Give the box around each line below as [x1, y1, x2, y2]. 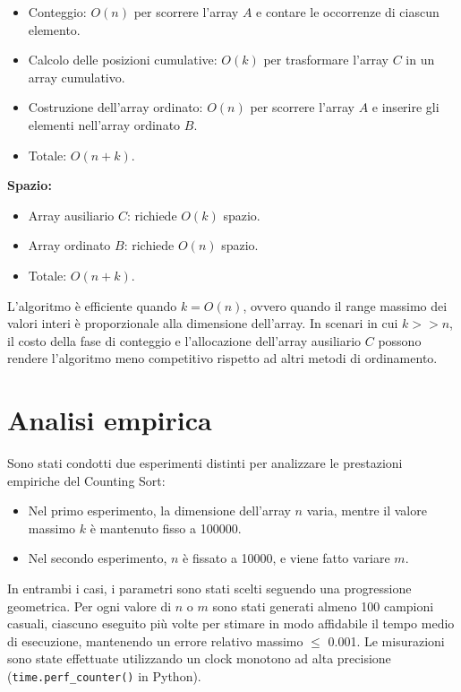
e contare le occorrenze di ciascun [256, 3, 440, 21]
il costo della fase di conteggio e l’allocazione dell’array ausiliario [7, 331, 362, 350]
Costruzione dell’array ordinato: [28, 98, 203, 117]
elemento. [28, 20, 81, 39]
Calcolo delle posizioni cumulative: [28, 50, 218, 69]
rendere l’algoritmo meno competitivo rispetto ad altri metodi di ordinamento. [7, 349, 438, 368]
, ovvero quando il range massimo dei [243, 296, 448, 315]
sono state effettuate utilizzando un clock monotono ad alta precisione [7, 649, 391, 668]
